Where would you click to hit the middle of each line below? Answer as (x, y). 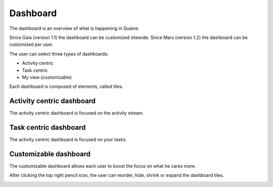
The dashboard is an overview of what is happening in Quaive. (74, 28)
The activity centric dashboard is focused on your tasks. (68, 139)
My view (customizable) (47, 77)
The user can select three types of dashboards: (59, 54)
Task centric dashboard (48, 127)
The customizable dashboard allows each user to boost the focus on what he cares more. (103, 166)
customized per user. (31, 44)
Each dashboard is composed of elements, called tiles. (66, 86)
